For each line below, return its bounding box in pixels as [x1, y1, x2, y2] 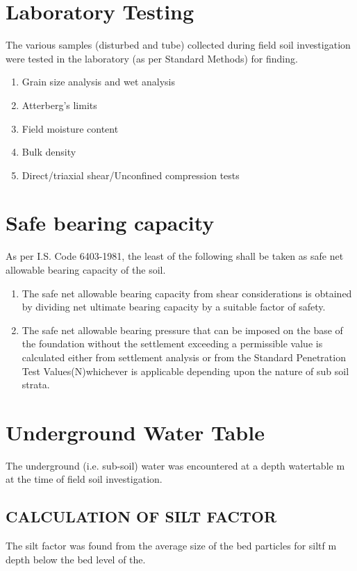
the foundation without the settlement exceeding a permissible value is [22, 336, 323, 351]
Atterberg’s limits [22, 97, 97, 112]
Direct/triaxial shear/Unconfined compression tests [22, 167, 240, 182]
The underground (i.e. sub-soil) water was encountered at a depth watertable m [6, 458, 345, 472]
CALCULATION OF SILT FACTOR [6, 506, 277, 527]
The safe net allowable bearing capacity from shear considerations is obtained [22, 285, 352, 300]
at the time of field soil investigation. [6, 472, 163, 486]
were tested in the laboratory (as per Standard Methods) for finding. [6, 51, 298, 65]
